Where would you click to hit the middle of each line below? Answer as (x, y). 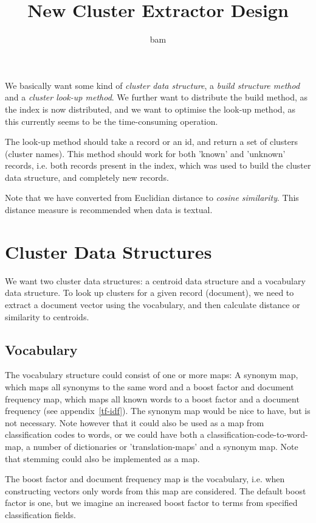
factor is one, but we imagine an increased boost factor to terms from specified (151, 503)
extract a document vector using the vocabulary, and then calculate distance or (153, 304)
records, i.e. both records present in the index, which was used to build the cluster (158, 165)
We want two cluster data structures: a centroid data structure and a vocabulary (155, 280)
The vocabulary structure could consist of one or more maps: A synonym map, (152, 375)
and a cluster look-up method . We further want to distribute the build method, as (156, 97)
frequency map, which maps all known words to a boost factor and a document (152, 398)
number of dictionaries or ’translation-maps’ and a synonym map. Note (166, 446)
